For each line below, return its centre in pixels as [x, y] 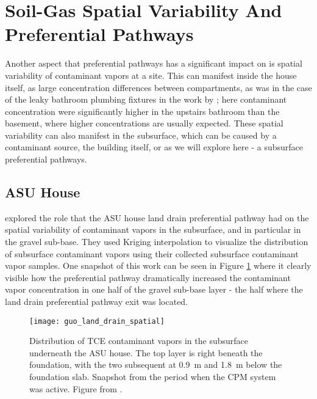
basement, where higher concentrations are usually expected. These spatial [144, 123]
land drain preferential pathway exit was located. [97, 302]
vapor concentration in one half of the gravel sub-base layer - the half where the [154, 289]
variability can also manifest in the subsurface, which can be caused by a [141, 135]
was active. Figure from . [76, 388]
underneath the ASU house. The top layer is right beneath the [146, 352]
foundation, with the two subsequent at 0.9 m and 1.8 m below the [156, 364]
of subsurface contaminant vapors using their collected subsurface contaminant [152, 253]
